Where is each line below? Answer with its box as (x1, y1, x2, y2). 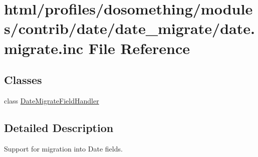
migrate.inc (4, 37, 84, 58)
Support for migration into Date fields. (4, 143, 123, 153)
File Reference (88, 37, 190, 58)
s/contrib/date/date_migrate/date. (4, 18, 255, 38)
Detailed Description (4, 119, 114, 135)
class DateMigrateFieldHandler (4, 95, 99, 105)
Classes (4, 72, 42, 87)
